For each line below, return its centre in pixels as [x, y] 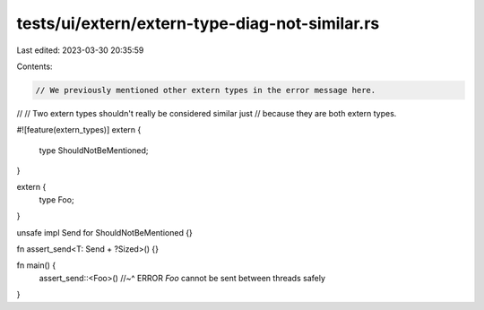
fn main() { [36, 265]
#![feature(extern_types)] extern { [79, 130]
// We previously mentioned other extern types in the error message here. [206, 90]
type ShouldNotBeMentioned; [94, 150]
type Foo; [57, 199]
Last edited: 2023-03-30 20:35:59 [80, 50]
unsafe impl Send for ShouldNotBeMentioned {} [104, 232]
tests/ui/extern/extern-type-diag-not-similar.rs [198, 23]
